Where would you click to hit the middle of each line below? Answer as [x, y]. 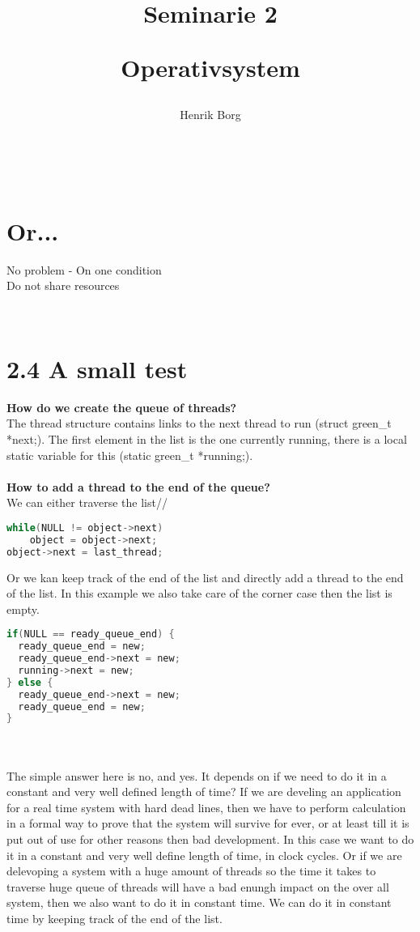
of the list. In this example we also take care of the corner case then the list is [199, 593]
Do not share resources [63, 285]
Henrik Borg [210, 114]
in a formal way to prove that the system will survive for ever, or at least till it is [208, 823]
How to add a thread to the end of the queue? [138, 486]
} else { [30, 682]
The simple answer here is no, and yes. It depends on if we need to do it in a [197, 775]
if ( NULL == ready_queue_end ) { [91, 634]
